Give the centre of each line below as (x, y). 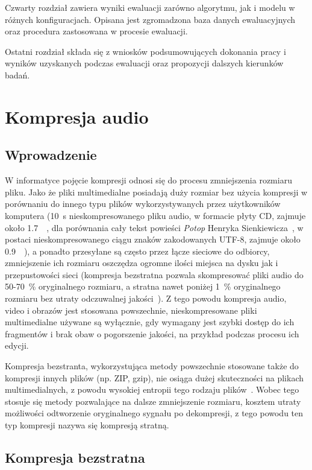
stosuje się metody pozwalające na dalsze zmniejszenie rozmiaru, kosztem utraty (153, 401)
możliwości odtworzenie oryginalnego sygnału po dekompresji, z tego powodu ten (154, 413)
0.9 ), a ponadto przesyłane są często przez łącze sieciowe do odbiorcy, (137, 251)
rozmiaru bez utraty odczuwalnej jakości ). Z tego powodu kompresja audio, (146, 298)
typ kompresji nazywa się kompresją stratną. (87, 425)
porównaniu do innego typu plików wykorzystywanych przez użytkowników (143, 204)
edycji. (17, 345)
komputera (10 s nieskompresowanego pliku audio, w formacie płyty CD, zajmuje (155, 215)
